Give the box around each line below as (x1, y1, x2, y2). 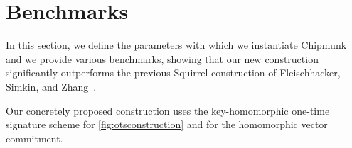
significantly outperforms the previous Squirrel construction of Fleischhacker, (6, 65, 341, 80)
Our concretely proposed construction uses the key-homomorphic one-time (6, 103, 330, 118)
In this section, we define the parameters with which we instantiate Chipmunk (6, 38, 347, 52)
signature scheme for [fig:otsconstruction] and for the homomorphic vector (6, 117, 328, 132)
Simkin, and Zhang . (6, 79, 97, 93)
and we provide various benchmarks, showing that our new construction (6, 51, 319, 66)
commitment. (6, 130, 63, 145)
